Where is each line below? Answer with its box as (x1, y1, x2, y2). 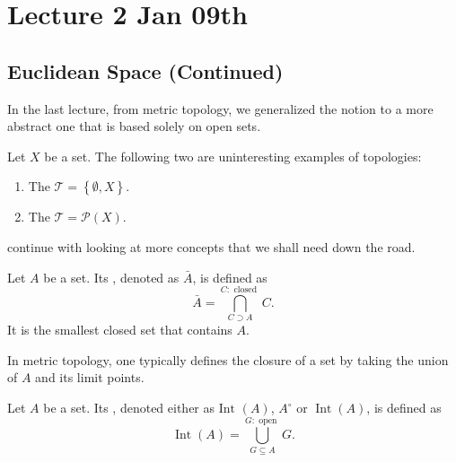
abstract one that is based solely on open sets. (7, 117, 261, 135)
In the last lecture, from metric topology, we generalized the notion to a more (7, 99, 434, 118)
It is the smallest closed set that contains (7, 320, 232, 339)
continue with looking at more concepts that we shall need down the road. (7, 237, 416, 256)
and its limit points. (35, 368, 145, 387)
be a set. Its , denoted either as (43, 398, 215, 417)
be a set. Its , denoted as (43, 267, 180, 286)
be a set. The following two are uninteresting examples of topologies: (44, 146, 422, 165)
